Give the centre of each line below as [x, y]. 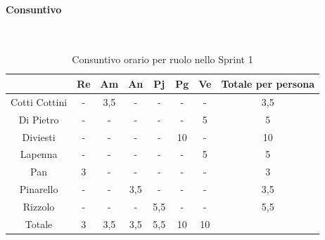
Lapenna [39, 154]
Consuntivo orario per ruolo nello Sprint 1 [162, 59]
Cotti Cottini [39, 101]
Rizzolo [39, 206]
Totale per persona [268, 83]
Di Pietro [39, 119]
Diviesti [39, 136]
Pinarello [39, 189]
